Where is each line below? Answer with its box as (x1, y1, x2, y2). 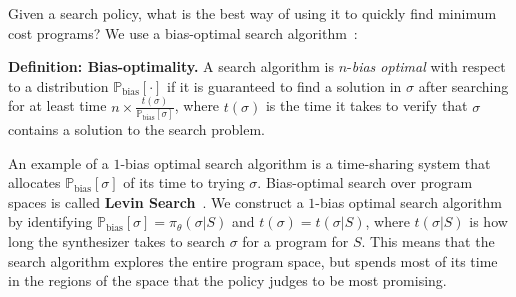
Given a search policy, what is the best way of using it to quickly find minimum (8, 3, 497, 23)
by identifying (8, 211, 93, 232)
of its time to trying (123, 172, 245, 193)
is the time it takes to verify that (265, 95, 468, 116)
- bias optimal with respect (347, 56, 506, 77)
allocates (8, 172, 61, 193)
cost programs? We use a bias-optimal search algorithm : (8, 22, 358, 43)
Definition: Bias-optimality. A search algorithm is (8, 56, 334, 77)
